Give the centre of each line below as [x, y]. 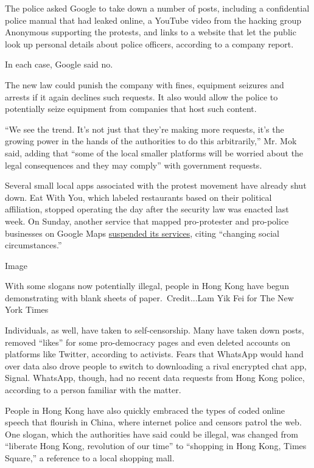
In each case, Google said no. [59, 64]
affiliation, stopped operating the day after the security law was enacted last [147, 209]
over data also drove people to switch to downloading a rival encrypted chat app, [156, 365]
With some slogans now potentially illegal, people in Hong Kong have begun [147, 286]
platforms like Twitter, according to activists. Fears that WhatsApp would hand [154, 354]
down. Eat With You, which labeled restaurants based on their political [138, 197]
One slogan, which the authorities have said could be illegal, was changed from [152, 434]
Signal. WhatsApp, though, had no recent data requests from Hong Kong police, [155, 378]
